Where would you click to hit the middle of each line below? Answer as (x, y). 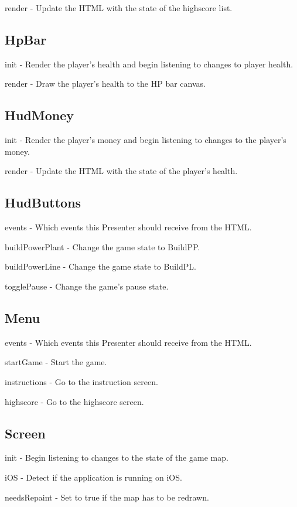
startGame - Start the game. (56, 362)
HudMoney (39, 115)
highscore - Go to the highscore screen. (74, 401)
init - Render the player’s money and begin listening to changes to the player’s (146, 140)
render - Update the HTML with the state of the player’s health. (121, 171)
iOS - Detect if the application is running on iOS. (93, 477)
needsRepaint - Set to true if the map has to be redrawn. (107, 497)
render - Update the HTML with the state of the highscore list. (119, 8)
